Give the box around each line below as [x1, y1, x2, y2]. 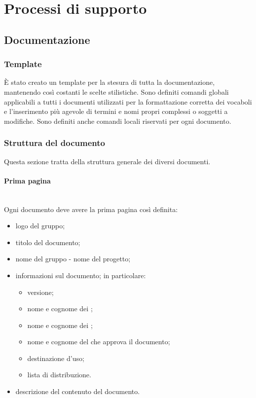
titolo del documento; [15, 237, 80, 247]
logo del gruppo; [15, 220, 65, 231]
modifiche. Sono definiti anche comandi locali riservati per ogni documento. [4, 115, 231, 126]
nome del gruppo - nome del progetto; [15, 253, 131, 264]
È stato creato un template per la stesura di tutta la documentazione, [4, 77, 215, 87]
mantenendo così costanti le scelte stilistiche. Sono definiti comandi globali [4, 86, 229, 97]
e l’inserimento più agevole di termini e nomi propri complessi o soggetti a [4, 106, 228, 116]
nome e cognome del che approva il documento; [27, 336, 170, 347]
